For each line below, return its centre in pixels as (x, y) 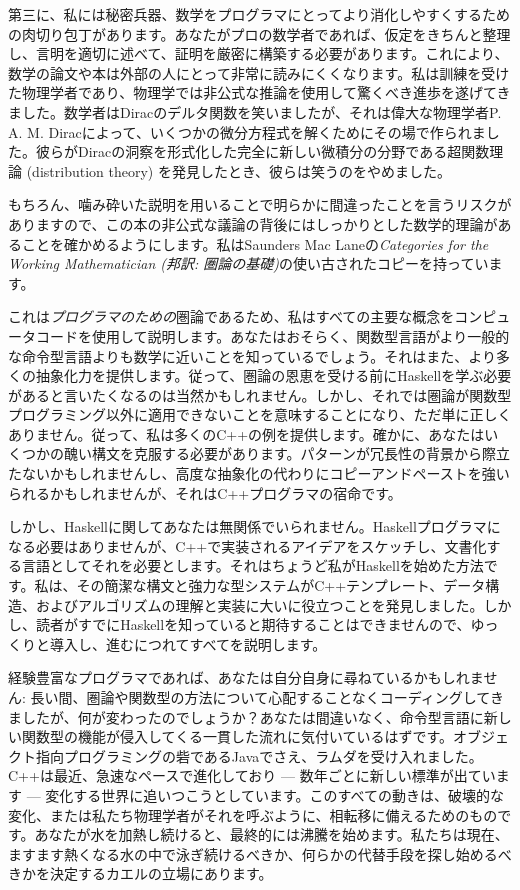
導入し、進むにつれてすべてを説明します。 (188, 643)
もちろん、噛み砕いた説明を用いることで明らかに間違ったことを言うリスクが (260, 204)
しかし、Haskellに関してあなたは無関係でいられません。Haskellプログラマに (254, 526)
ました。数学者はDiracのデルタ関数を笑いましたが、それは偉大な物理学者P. (255, 111)
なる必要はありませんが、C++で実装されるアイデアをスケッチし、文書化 (247, 545)
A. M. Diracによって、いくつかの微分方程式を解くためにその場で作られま (247, 131)
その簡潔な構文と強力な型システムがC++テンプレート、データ (281, 585)
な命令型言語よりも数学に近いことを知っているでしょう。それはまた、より (252, 355)
